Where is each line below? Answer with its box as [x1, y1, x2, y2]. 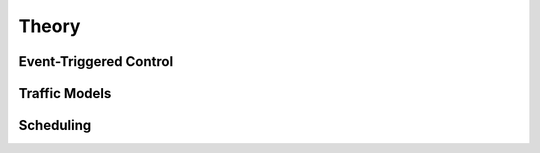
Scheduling [18, 117, 92, 134]
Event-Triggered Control [18, 53, 174, 70]
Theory [18, 15, 81, 37]
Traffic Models [18, 85, 112, 102]
